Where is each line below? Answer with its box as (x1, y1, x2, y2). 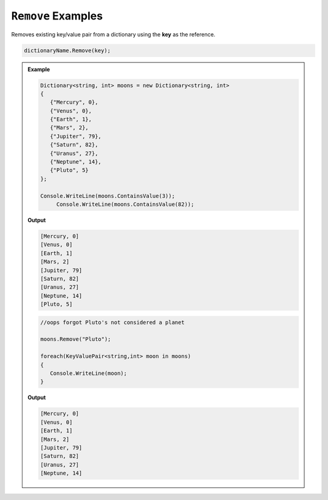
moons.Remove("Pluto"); (40, 336, 112, 343)
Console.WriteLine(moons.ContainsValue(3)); (40, 192, 176, 199)
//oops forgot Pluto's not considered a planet (40, 319, 185, 326)
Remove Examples (11, 9, 103, 22)
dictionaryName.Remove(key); (24, 47, 111, 54)
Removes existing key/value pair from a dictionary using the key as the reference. (11, 30, 216, 38)
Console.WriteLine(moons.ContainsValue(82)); (56, 200, 194, 208)
